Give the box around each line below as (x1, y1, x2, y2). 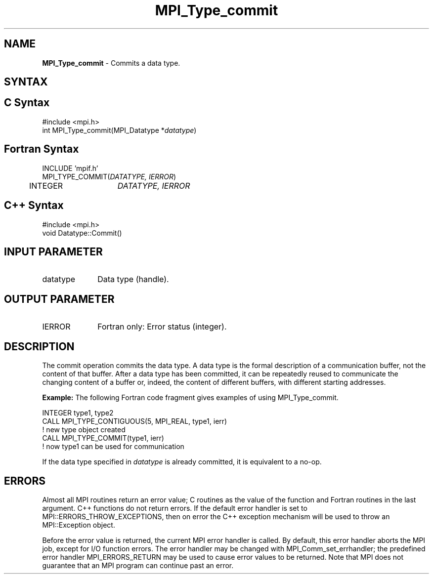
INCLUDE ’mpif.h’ (42, 164, 98, 172)
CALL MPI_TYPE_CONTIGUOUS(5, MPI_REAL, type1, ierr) (42, 417, 227, 426)
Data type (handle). (97, 274, 169, 285)
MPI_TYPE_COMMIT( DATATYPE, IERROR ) (42, 172, 176, 181)
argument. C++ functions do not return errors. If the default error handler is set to (42, 503, 307, 512)
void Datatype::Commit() (42, 228, 122, 237)
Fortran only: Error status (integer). (97, 322, 227, 332)
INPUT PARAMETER (4, 245, 103, 258)
